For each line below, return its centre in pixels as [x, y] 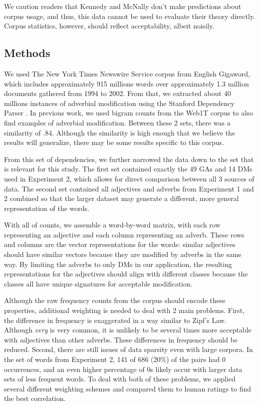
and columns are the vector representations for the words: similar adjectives [120, 244]
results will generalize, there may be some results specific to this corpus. [114, 142]
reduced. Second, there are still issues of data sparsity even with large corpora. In [129, 349]
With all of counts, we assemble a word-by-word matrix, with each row [112, 225]
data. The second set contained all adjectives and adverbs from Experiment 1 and [129, 188]
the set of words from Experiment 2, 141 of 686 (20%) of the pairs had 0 [115, 359]
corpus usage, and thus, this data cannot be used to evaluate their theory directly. [130, 16]
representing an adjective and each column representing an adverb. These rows [124, 234]
